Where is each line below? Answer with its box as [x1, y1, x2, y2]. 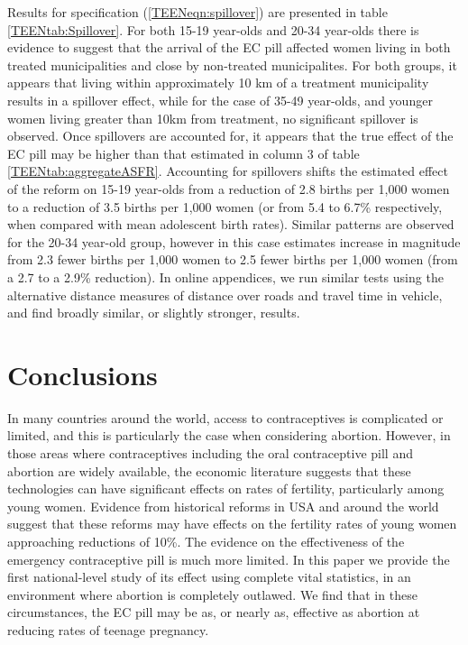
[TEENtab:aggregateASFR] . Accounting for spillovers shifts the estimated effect [7, 161, 448, 180]
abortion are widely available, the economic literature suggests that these [7, 461, 411, 480]
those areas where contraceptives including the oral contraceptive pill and [7, 444, 413, 462]
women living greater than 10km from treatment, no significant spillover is [7, 108, 418, 127]
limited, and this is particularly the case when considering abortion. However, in [7, 426, 451, 445]
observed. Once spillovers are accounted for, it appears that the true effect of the [7, 126, 454, 145]
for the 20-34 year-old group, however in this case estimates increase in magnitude [7, 232, 461, 251]
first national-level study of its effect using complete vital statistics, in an [7, 567, 411, 586]
